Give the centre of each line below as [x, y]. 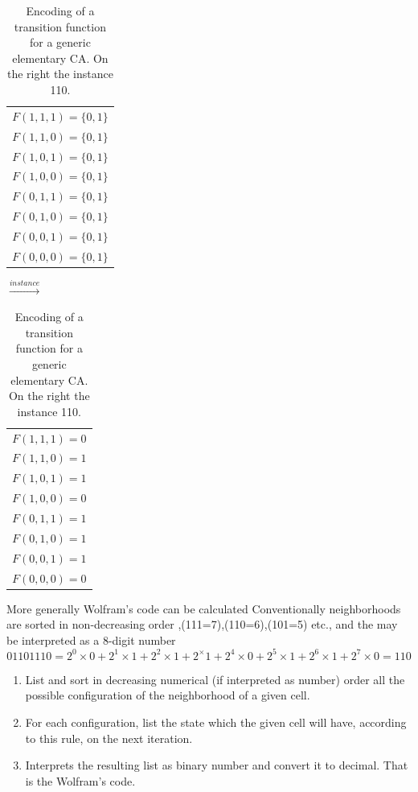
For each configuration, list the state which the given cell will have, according [216, 722]
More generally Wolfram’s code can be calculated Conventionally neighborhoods [204, 608]
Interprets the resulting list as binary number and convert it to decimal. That [217, 765]
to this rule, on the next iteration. [109, 738]
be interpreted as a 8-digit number [91, 639]
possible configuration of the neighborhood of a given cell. [168, 695]
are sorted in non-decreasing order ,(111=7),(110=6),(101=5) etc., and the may [202, 624]
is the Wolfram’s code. [80, 780]
